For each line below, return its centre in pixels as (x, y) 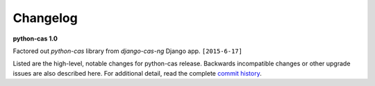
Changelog (45, 18)
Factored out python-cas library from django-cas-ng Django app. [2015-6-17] (128, 51)
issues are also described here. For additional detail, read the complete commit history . (137, 73)
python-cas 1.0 (35, 39)
